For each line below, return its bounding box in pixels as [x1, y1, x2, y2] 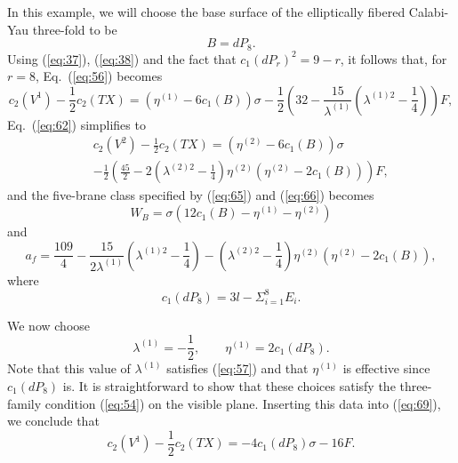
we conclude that [7, 411, 100, 430]
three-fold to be [32, 20, 117, 38]
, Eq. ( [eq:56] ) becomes [35, 67, 163, 85]
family [7, 394, 42, 412]
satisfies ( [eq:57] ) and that [166, 359, 309, 378]
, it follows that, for [340, 49, 447, 68]
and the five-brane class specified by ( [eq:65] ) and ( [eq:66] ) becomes [7, 186, 374, 204]
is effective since [342, 359, 430, 378]
